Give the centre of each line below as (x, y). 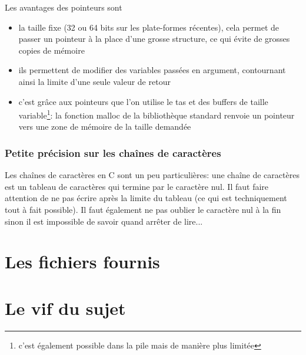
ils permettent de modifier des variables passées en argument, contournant (152, 70)
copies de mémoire (51, 50)
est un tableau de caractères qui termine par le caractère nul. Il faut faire (137, 186)
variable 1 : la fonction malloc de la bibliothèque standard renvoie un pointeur (157, 114)
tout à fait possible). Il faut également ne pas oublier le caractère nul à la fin (143, 209)
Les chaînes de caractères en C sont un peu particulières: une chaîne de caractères (152, 175)
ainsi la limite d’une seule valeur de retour (94, 81)
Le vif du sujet (65, 308)
